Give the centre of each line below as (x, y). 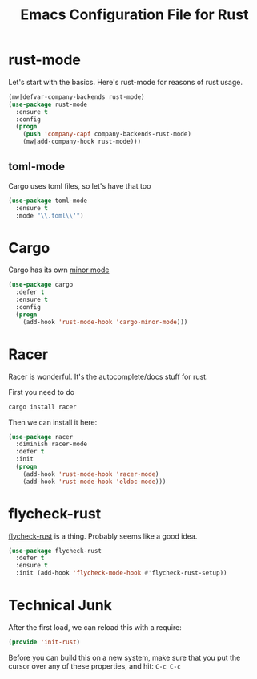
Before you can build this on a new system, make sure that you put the (124, 657)
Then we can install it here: (53, 422)
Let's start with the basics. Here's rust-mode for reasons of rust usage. (125, 82)
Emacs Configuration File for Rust (135, 15)
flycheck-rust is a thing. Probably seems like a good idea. (103, 536)
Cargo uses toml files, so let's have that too (80, 185)
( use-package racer (41, 437)
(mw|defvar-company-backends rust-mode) (77, 97)
